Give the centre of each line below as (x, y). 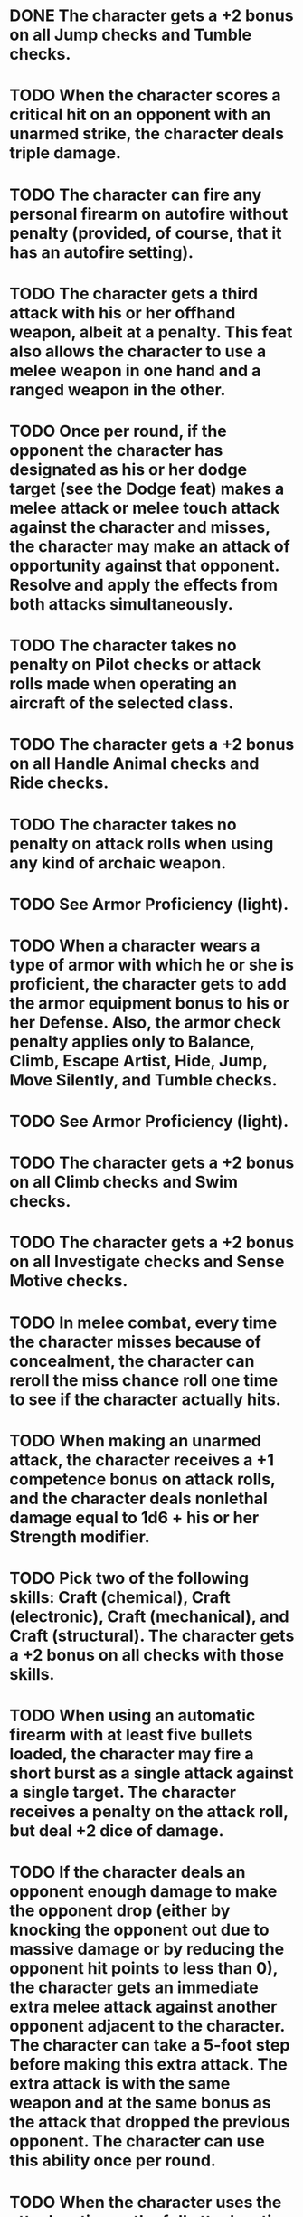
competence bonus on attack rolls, (142, 1479)
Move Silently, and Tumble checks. (143, 1080)
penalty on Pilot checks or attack (136, 665)
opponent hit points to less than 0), (144, 1969)
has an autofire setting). (102, 252)
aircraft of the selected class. (122, 703)
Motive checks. (69, 1281)
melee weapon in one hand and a (135, 370)
